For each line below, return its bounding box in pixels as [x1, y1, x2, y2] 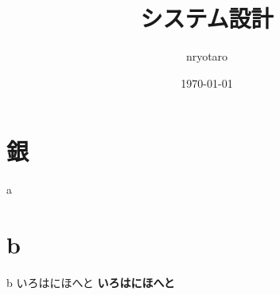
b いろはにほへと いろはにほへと [6, 273, 175, 290]
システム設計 [140, 2, 274, 34]
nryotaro [185, 48, 228, 65]
